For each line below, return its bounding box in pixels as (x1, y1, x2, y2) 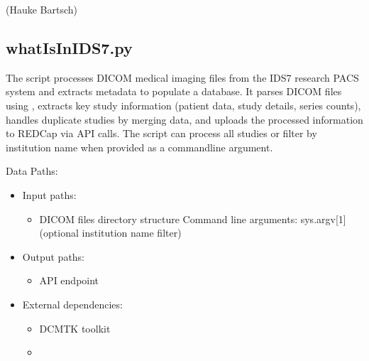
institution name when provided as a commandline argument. (6, 139, 273, 154)
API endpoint (39, 273, 99, 288)
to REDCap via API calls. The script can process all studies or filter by (6, 126, 317, 141)
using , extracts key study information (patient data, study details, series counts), (6, 97, 361, 112)
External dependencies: (22, 296, 123, 311)
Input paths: (22, 187, 77, 202)
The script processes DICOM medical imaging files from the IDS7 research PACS (6, 70, 359, 85)
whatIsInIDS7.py (6, 36, 133, 58)
